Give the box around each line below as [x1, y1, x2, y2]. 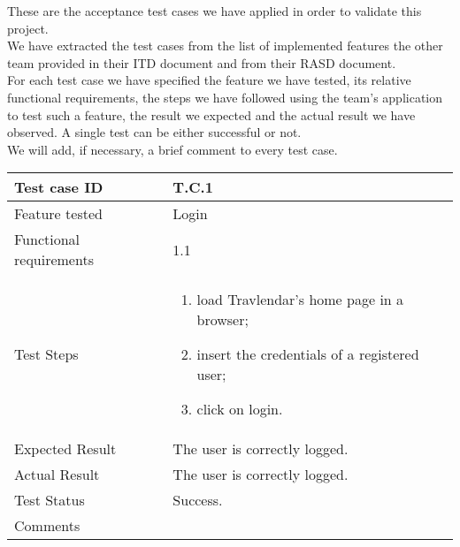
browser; [196, 309, 249, 330]
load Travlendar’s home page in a [196, 289, 404, 310]
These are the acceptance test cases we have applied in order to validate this [7, 2, 422, 19]
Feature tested [14, 203, 103, 224]
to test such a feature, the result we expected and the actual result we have [7, 105, 416, 124]
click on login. [196, 399, 283, 420]
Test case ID [14, 177, 103, 198]
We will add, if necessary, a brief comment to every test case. [7, 140, 338, 158]
